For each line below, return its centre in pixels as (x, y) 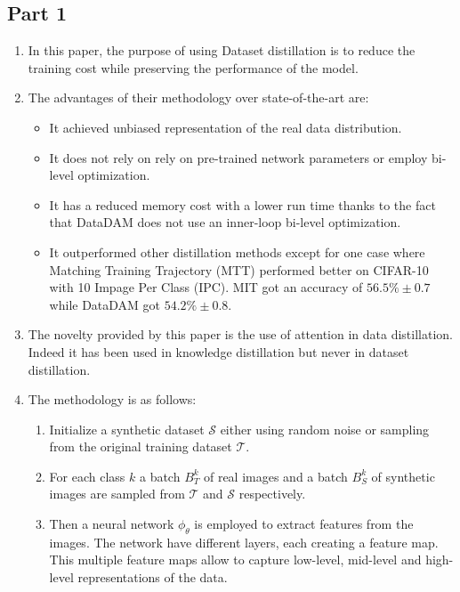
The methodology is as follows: (112, 399)
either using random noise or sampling (325, 429)
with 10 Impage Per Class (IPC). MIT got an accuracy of (206, 287)
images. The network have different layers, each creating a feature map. (244, 542)
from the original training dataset (141, 446)
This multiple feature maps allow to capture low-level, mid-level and (235, 560)
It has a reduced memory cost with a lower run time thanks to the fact (242, 204)
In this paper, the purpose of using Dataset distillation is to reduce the (222, 50)
